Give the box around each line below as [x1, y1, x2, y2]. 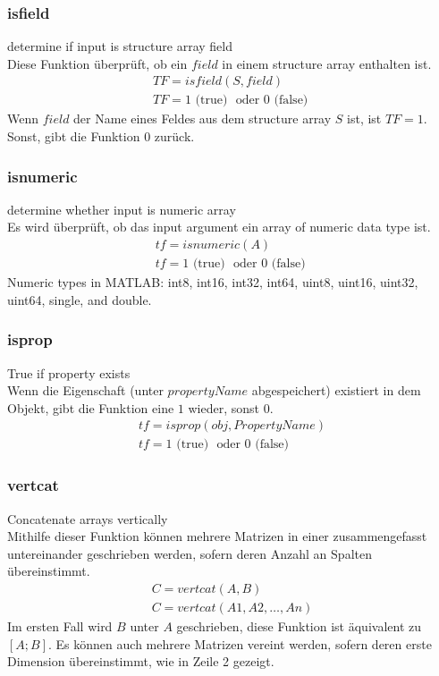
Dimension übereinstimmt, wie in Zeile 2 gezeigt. [7, 652, 274, 671]
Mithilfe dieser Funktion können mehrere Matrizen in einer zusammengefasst [7, 527, 427, 545]
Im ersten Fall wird [7, 617, 113, 636]
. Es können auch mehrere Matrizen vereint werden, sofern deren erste [48, 634, 432, 653]
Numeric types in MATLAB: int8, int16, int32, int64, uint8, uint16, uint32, [7, 273, 418, 292]
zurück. [154, 127, 195, 146]
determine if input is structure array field [7, 37, 232, 55]
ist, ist [347, 109, 382, 128]
